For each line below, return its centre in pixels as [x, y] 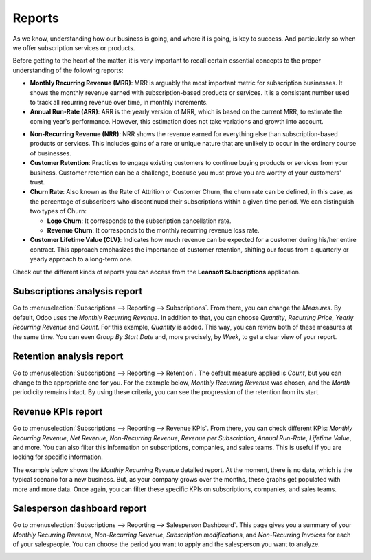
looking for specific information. [58, 457]
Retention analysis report [68, 357]
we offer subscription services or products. [74, 47]
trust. [37, 182]
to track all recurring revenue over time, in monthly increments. [119, 102]
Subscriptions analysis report [78, 291]
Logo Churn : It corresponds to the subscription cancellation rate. [139, 221]
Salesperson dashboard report [80, 509]
